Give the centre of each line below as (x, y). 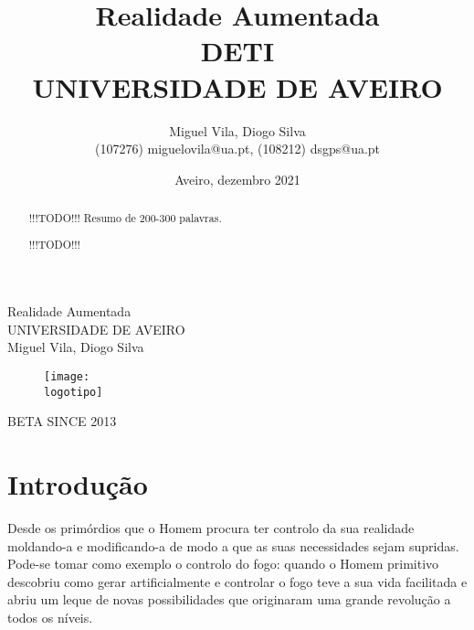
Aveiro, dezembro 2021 (237, 179)
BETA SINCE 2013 (62, 421)
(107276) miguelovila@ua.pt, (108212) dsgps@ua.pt (237, 149)
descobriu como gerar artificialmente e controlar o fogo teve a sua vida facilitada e (237, 581)
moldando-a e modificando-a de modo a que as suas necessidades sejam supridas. (233, 545)
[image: (67, 377)
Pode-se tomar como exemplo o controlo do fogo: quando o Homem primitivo (223, 564)
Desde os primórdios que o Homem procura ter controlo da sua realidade (211, 528)
